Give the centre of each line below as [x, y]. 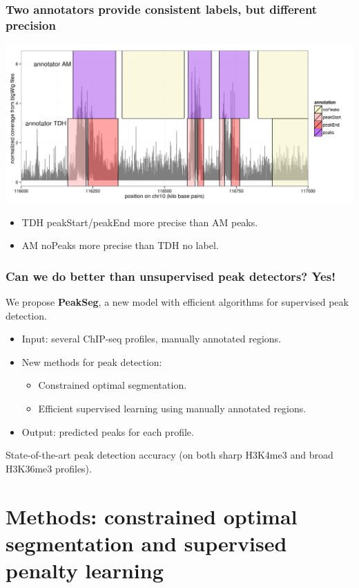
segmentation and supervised [146, 543]
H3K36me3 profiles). [49, 468]
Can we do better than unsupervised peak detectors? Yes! [171, 276]
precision [31, 25]
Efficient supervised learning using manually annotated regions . [172, 408]
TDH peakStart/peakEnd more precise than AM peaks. [140, 222]
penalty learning [85, 570]
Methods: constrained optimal [152, 516]
